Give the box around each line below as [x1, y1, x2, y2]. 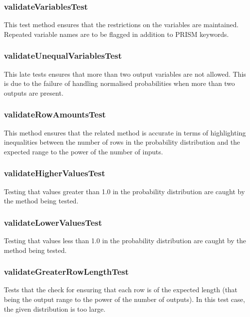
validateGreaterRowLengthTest [4, 266, 129, 278]
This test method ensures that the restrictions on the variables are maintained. [4, 19, 239, 30]
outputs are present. [4, 87, 64, 98]
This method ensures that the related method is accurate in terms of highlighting [4, 127, 246, 137]
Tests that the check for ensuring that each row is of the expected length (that [4, 284, 238, 295]
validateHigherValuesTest [4, 167, 105, 179]
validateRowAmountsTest [4, 108, 106, 120]
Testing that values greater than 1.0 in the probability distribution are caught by [4, 186, 245, 196]
